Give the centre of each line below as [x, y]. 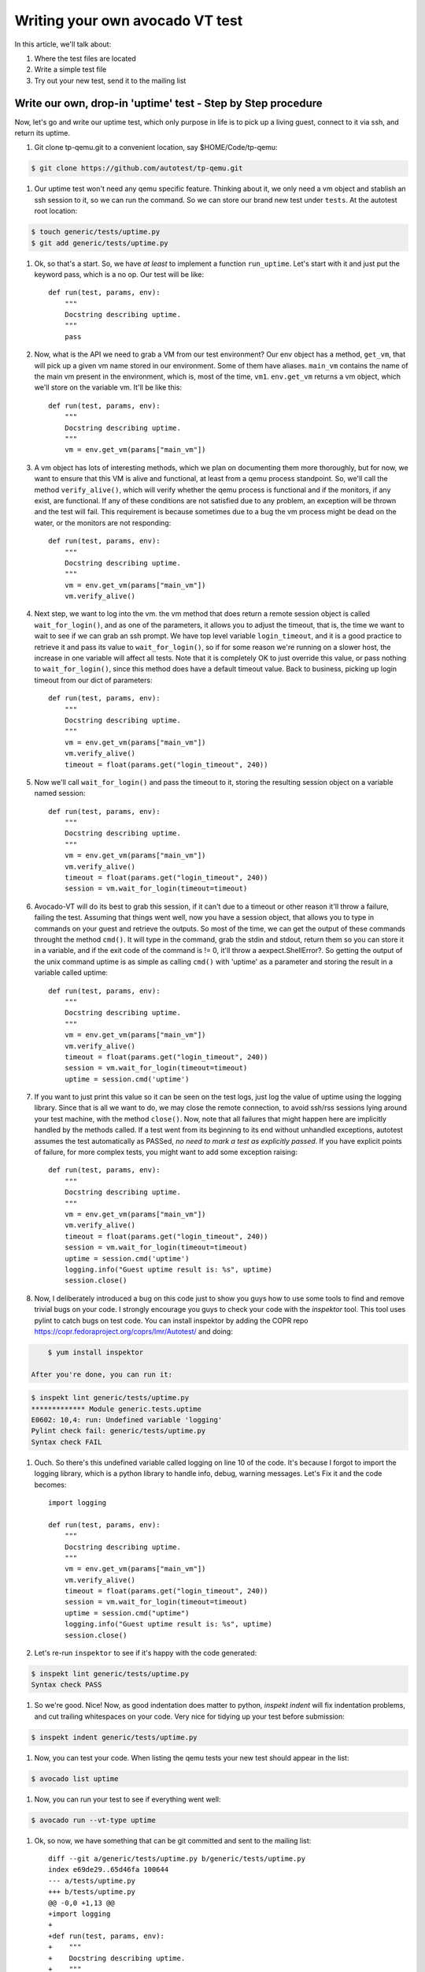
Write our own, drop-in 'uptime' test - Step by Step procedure [168, 103]
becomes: [50, 1485]
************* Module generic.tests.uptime [116, 1409]
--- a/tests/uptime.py [92, 1880]
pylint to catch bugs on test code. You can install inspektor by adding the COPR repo [171, 1320]
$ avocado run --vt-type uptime [94, 1820]
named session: [60, 794]
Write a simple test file [70, 69]
